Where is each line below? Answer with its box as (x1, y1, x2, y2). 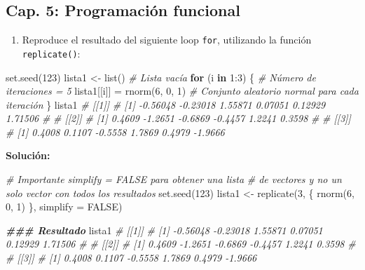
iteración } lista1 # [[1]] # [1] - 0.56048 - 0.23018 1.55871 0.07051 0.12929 (6, 97, 326, 112)
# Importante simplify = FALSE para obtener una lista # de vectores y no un (6, 172, 342, 187)
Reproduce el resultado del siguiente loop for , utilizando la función (22, 32, 312, 47)
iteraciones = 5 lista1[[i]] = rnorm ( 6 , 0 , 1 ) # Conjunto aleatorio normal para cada (6, 83, 359, 98)
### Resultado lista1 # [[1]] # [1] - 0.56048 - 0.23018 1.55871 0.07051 (6, 222, 323, 237)
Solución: (6, 148, 50, 163)
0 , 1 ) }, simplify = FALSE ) (6, 199, 123, 214)
